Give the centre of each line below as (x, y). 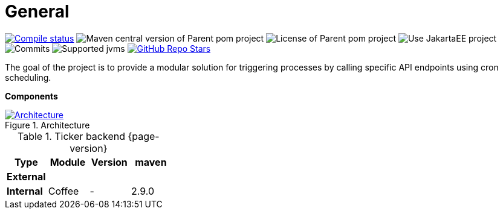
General (37, 11)
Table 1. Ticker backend (71, 136)
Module (68, 162)
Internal (25, 191)
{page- (144, 136)
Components (31, 96)
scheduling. (28, 77)
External (26, 176)
